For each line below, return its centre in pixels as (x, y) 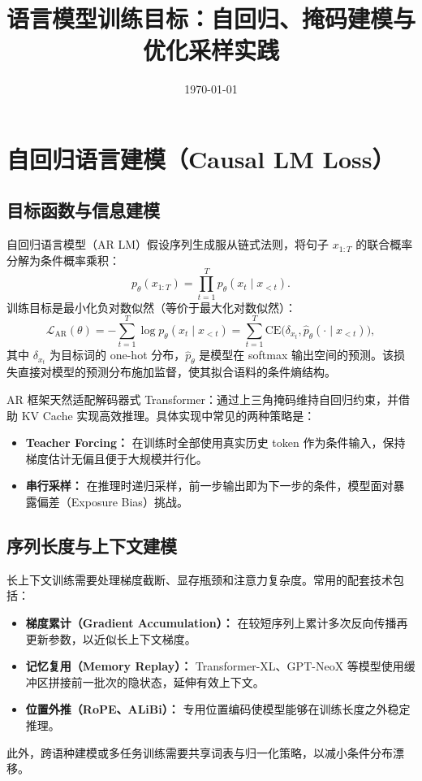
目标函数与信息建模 (83, 210)
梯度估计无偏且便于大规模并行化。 (116, 458)
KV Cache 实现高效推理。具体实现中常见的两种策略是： (168, 415)
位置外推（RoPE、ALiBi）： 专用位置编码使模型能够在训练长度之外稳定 (218, 709)
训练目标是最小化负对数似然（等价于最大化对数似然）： (151, 307)
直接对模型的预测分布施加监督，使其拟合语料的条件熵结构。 (177, 372)
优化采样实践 (211, 50)
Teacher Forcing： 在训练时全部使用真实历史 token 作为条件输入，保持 (215, 443)
